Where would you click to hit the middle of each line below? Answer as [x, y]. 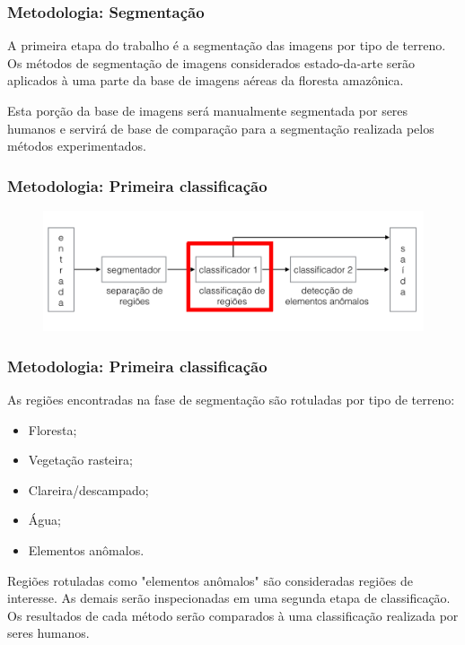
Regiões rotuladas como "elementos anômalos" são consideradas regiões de [210, 580]
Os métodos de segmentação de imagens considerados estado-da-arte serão [211, 62]
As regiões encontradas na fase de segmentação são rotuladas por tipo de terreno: [231, 399]
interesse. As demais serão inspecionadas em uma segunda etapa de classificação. [229, 598]
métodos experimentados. [77, 146]
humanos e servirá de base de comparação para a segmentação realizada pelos [221, 128]
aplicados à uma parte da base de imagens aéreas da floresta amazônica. [206, 80]
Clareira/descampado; [88, 489]
